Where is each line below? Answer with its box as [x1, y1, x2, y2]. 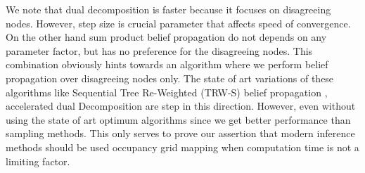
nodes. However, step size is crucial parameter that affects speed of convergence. [6, 15, 351, 30]
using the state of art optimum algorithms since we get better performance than [6, 112, 351, 127]
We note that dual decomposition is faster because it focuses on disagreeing [6, 2, 331, 16]
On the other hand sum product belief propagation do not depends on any [6, 30, 327, 44]
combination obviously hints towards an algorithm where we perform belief [6, 57, 328, 72]
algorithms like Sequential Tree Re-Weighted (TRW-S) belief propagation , [6, 84, 328, 99]
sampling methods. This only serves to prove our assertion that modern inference [6, 126, 355, 141]
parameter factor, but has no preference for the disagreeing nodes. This [6, 43, 313, 58]
